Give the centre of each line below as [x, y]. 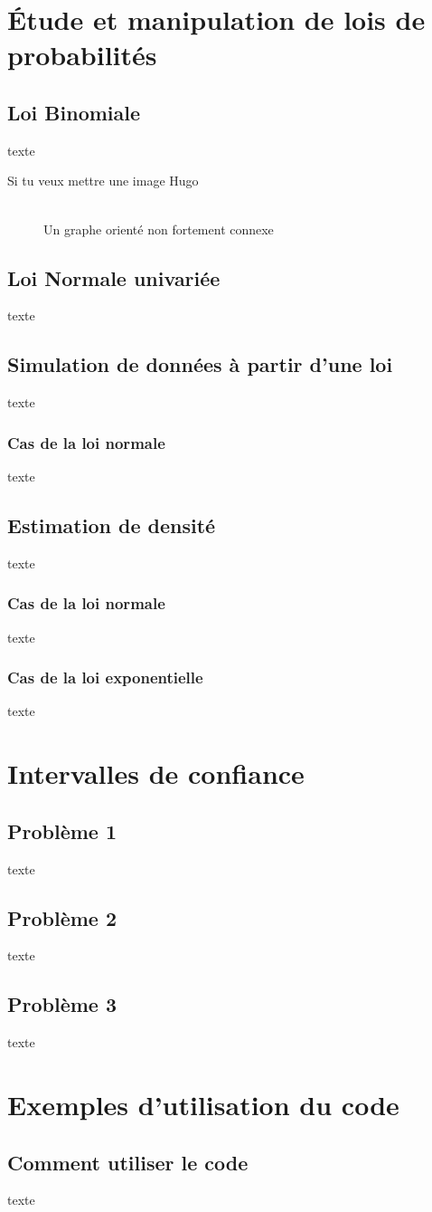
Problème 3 [62, 1004]
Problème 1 [62, 830]
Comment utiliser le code [128, 1162]
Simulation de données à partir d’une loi [200, 364]
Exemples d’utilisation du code [203, 1104]
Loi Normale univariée [114, 277]
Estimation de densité [112, 525]
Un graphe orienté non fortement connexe [159, 229]
